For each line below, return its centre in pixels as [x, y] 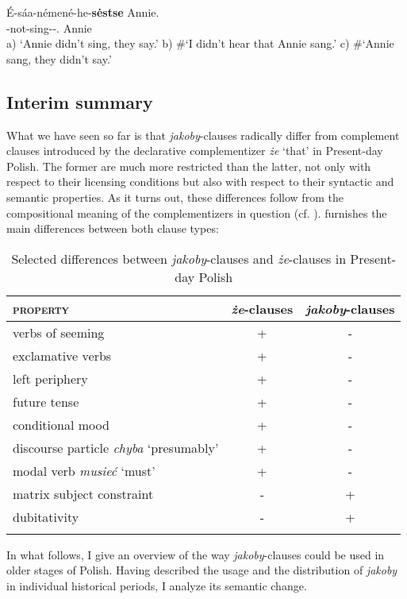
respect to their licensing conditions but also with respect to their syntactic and [200, 182]
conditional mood [61, 424]
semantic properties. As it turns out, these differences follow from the [175, 197]
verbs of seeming [59, 332]
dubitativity [46, 516]
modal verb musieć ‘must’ [84, 470]
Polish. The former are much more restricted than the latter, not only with [189, 166]
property [41, 308]
